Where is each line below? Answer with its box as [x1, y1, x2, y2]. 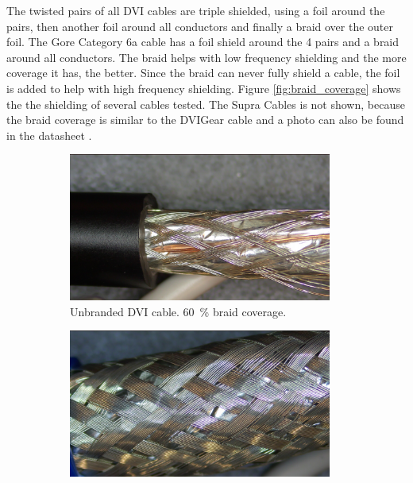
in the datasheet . [6, 126, 92, 143]
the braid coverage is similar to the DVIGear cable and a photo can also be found [6, 111, 404, 128]
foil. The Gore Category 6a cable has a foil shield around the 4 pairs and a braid [6, 33, 399, 50]
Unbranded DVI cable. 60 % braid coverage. [70, 303, 287, 319]
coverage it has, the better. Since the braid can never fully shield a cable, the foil [6, 64, 400, 81]
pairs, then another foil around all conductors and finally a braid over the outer [6, 17, 394, 34]
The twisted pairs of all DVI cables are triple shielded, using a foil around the [6, 2, 385, 18]
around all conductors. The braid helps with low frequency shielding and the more [6, 48, 407, 65]
